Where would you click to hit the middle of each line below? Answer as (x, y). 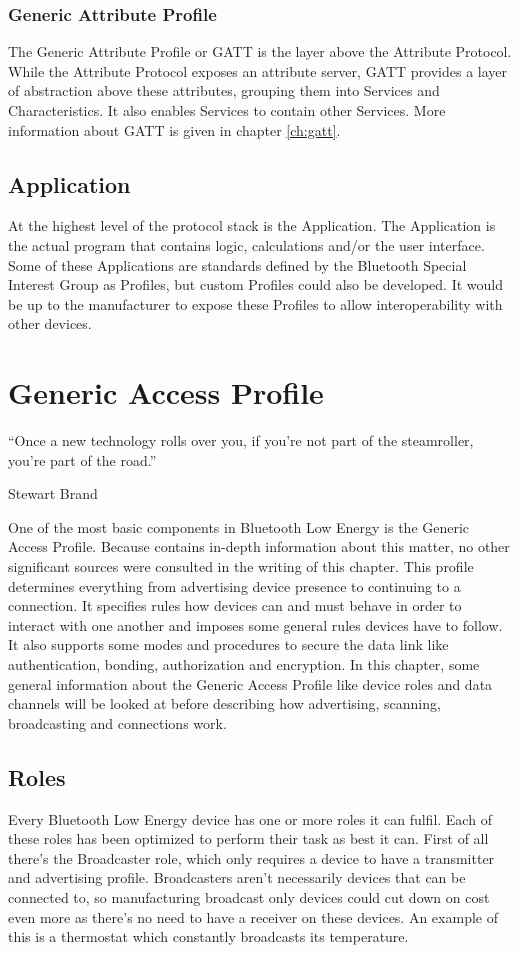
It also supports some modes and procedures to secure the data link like (228, 644)
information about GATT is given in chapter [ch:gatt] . (174, 129)
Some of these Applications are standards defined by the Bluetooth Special (237, 264)
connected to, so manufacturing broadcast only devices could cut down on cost (249, 896)
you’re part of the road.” (82, 459)
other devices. (50, 323)
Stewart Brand (53, 493)
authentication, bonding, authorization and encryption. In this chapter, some (244, 664)
